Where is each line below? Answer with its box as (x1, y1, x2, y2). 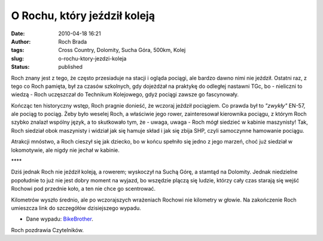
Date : (11, 30, 25, 37)
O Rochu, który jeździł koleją (11, 9, 156, 22)
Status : (11, 63, 30, 71)
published (58, 63, 83, 71)
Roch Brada (58, 38, 87, 45)
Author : (11, 38, 31, 45)
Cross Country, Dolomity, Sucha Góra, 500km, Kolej (58, 47, 186, 54)
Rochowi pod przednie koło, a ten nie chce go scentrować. (11, 185, 156, 193)
